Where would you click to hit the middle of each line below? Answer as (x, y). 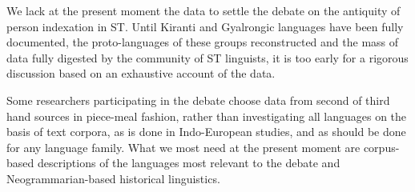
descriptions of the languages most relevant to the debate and (189, 163)
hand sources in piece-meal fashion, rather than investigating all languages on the (207, 116)
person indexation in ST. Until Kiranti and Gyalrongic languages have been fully (205, 26)
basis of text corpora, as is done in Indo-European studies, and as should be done (206, 132)
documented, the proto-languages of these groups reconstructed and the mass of (203, 42)
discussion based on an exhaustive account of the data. (141, 73)
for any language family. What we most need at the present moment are (183, 147)
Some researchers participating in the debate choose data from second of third (198, 100)
